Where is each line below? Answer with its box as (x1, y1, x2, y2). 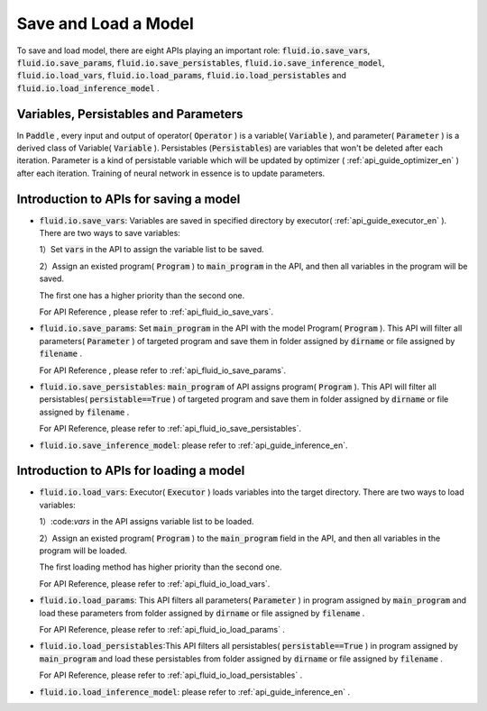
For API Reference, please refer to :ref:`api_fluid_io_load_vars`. (39, 578, 271, 589)
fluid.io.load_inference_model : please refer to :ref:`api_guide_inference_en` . (39, 686, 351, 697)
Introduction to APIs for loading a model (16, 463, 245, 479)
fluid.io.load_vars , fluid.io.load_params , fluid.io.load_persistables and (16, 70, 347, 81)
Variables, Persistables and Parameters (16, 106, 243, 122)
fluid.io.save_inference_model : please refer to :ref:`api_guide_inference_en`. (39, 440, 348, 451)
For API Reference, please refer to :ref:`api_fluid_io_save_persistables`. (39, 424, 302, 434)
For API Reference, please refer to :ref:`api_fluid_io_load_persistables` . (39, 670, 303, 680)
